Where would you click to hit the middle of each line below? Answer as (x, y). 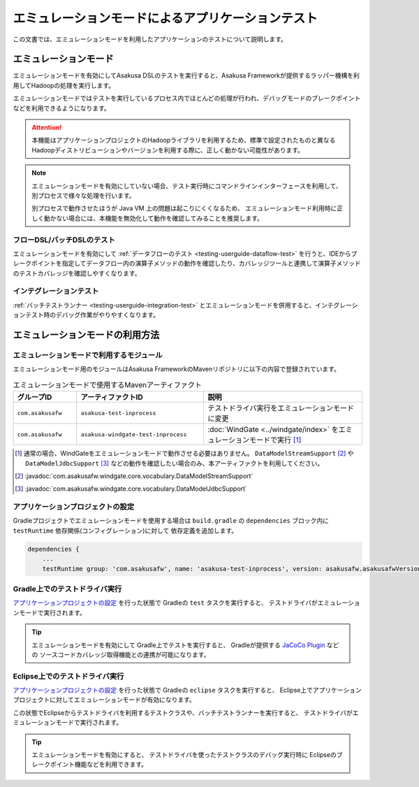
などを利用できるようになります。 (62, 108)
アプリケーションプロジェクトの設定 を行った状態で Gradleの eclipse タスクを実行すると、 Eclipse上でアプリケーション (188, 690)
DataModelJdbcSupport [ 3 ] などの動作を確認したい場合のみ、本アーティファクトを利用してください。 (175, 463)
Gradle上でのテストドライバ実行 (67, 589)
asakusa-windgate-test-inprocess (134, 434)
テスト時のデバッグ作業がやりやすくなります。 (92, 315)
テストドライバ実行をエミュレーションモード (281, 408)
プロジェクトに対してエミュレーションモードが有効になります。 (104, 700)
